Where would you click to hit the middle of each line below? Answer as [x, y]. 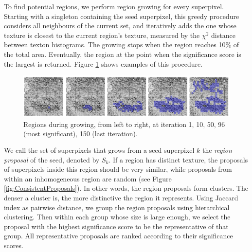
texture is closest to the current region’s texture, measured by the [102, 35]
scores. [14, 245]
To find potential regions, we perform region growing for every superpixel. [114, 6]
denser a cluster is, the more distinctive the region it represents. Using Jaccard [121, 197]
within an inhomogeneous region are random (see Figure [88, 178]
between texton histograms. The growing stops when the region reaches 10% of [122, 45]
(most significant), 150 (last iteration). [81, 134]
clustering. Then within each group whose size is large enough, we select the [117, 217]
